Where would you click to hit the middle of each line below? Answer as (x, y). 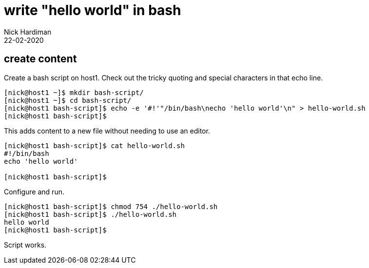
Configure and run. (34, 191)
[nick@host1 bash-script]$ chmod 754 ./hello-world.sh (111, 206)
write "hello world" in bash (93, 10)
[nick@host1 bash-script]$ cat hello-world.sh (94, 145)
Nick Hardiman (28, 32)
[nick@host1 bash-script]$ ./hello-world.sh (90, 214)
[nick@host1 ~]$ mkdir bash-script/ (74, 92)
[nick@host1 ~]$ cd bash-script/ (68, 100)
